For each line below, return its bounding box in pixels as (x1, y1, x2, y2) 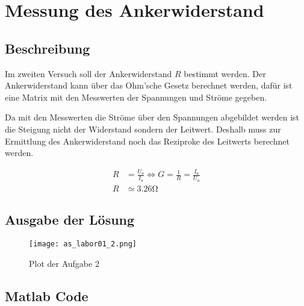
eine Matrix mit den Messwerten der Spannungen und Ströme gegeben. (5, 90, 267, 103)
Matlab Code (5, 286, 88, 305)
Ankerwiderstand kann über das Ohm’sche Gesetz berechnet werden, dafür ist (5, 79, 293, 92)
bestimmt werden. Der (184, 67, 266, 80)
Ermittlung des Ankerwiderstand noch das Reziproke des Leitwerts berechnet (5, 134, 290, 147)
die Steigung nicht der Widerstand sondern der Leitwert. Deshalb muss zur (5, 122, 281, 135)
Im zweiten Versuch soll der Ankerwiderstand (5, 67, 172, 80)
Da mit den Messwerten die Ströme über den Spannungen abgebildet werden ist (5, 111, 300, 123)
